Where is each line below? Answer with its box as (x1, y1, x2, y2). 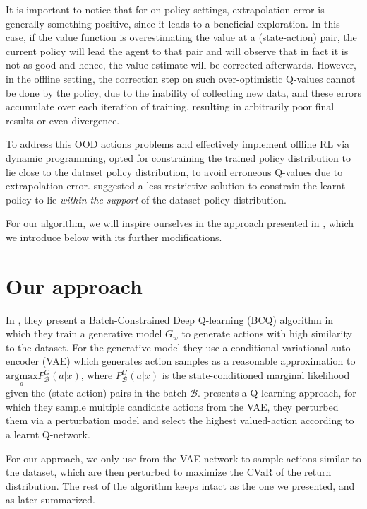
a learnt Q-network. (6, 427, 90, 441)
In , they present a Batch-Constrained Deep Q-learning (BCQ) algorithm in (6, 312, 334, 327)
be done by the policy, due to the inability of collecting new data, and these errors (6, 85, 361, 100)
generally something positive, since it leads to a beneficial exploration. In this (6, 16, 340, 30)
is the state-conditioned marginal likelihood (162, 368, 350, 382)
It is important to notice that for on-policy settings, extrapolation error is (6, 2, 325, 16)
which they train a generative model (6, 326, 162, 341)
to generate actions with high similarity (181, 326, 352, 341)
